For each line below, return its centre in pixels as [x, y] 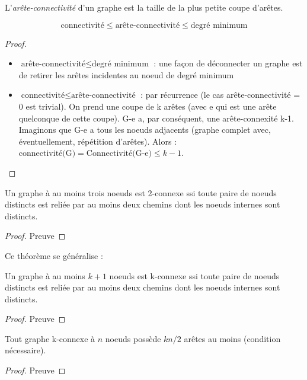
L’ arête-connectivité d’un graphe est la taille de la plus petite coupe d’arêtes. [144, 7]
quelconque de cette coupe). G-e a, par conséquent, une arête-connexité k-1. [156, 118]
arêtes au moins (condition [232, 338]
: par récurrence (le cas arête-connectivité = [220, 95]
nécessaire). [25, 350]
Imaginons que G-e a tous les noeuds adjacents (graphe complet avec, [145, 130]
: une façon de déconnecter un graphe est [228, 63]
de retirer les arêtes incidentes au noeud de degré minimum [126, 74]
